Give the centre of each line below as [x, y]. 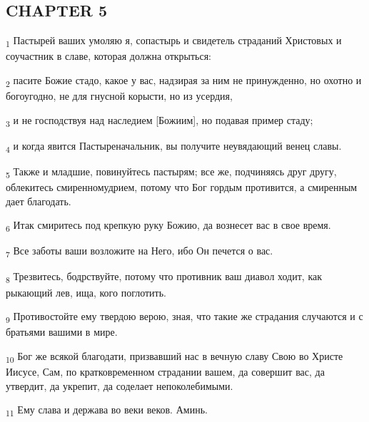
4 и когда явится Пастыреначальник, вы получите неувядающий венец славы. [174, 146]
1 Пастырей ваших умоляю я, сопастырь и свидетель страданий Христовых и [174, 41]
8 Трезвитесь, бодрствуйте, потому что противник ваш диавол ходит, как [164, 277]
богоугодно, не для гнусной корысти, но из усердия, [119, 96]
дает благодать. [39, 201]
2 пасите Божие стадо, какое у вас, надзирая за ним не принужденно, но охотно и [184, 81]
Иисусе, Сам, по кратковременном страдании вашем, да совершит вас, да [165, 372]
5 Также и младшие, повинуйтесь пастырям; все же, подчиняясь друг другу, [171, 172]
